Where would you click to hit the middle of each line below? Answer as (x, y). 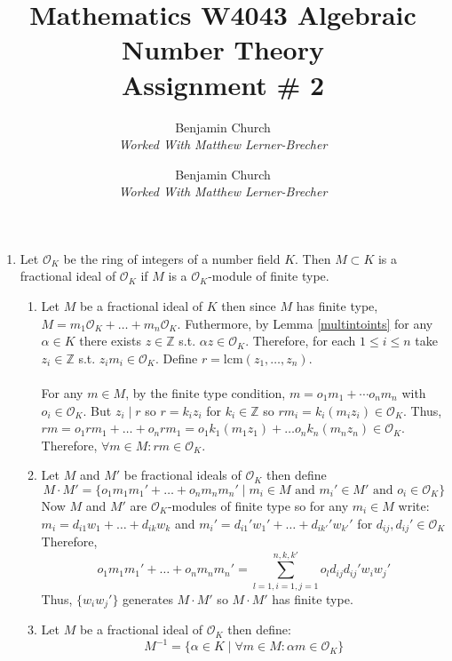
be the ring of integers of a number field (172, 258)
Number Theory (223, 49)
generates (148, 598)
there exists (110, 341)
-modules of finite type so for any (258, 506)
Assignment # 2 (223, 84)
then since (249, 306)
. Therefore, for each (301, 341)
